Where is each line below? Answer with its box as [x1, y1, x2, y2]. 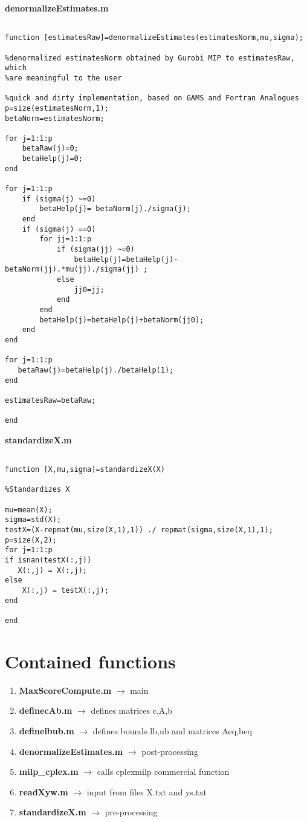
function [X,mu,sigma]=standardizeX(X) [5, 465, 165, 474]
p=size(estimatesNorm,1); [5, 103, 109, 113]
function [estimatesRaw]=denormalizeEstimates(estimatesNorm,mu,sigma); [5, 33, 303, 42]
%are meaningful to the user [5, 73, 122, 82]
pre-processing [105, 806, 158, 818]
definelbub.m [19, 724, 74, 737]
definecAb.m [19, 704, 73, 717]
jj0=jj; [74, 285, 105, 294]
